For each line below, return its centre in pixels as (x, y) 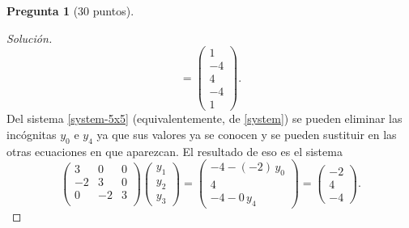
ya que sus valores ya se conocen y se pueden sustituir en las (247, 134)
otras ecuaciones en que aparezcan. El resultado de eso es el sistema (175, 151)
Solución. (30, 38)
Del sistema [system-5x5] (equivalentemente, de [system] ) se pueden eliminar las (204, 118)
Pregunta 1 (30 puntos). (70, 11)
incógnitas (32, 134)
